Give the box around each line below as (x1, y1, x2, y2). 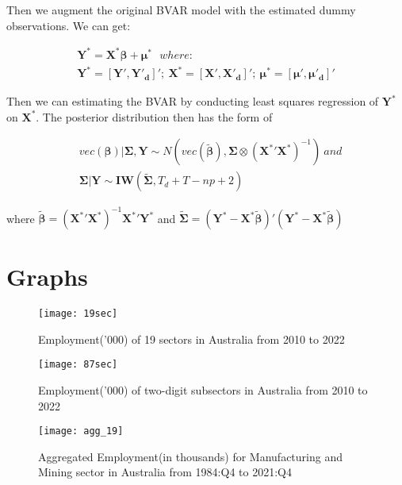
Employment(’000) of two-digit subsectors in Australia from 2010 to (38, 382, 368, 398)
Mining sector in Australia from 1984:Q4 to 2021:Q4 (38, 464, 292, 480)
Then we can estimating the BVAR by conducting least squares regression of (6, 93, 379, 110)
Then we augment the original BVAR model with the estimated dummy (6, 2, 356, 17)
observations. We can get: (6, 17, 131, 33)
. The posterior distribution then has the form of (36, 108, 273, 125)
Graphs (6, 260, 88, 293)
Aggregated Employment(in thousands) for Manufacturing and (38, 448, 343, 464)
